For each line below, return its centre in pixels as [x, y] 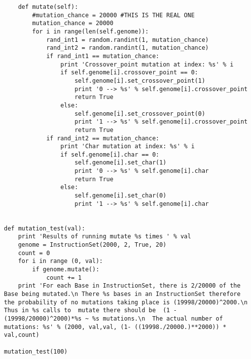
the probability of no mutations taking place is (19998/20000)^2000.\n [126, 302]
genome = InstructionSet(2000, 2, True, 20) [92, 245]
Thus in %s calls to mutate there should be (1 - [90, 310]
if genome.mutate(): [66, 269]
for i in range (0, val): [60, 261]
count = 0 [34, 253]
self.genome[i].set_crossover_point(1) [140, 81]
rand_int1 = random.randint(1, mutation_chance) [127, 40]
